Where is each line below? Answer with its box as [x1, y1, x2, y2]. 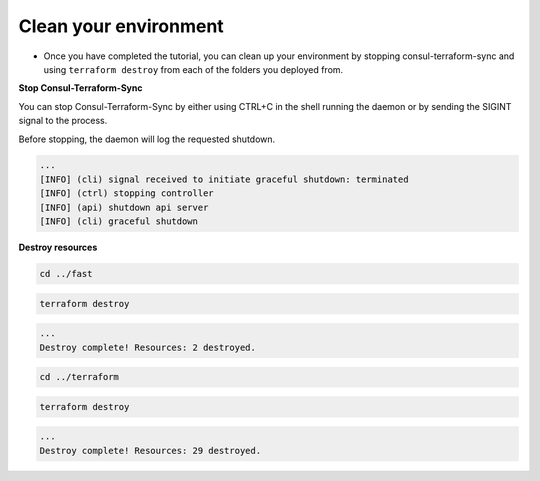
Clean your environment [18, 15, 224, 37]
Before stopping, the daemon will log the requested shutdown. [18, 133, 276, 145]
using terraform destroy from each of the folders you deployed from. [43, 63, 344, 75]
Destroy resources [18, 241, 98, 254]
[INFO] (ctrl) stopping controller [39, 188, 214, 199]
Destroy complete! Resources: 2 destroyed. [39, 341, 257, 353]
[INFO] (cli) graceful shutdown [39, 216, 199, 227]
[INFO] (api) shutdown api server [39, 201, 209, 213]
